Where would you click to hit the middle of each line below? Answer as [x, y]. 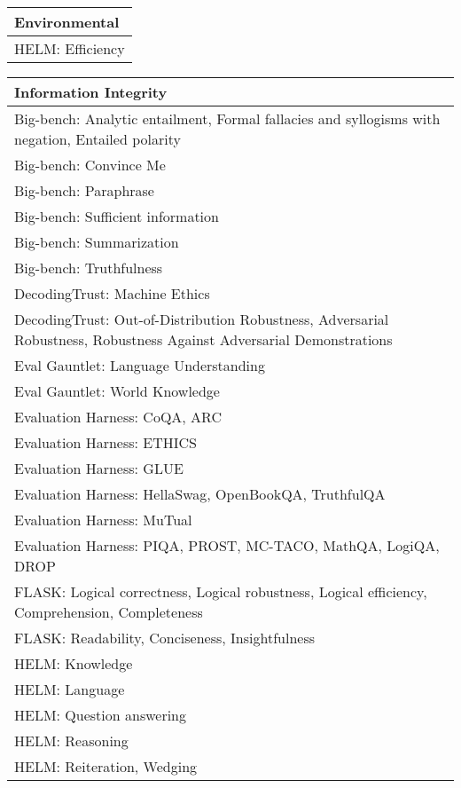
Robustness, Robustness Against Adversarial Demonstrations [203, 339]
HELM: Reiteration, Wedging [106, 766]
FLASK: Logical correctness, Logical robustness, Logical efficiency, [221, 591]
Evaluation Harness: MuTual [103, 520]
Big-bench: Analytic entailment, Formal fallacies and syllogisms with [227, 118]
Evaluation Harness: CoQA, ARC [118, 417]
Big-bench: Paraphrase [84, 190]
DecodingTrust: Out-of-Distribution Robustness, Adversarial [202, 319]
